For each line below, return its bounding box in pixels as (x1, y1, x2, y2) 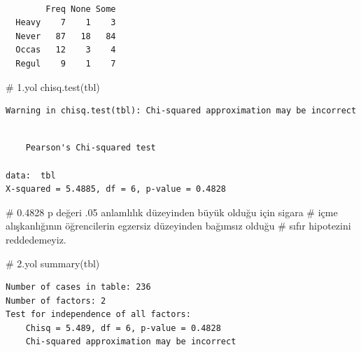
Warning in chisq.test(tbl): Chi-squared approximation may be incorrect (6, 106, 357, 116)
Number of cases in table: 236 (6, 282, 151, 293)
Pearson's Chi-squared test (25, 143, 156, 153)
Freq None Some (45, 3, 116, 14)
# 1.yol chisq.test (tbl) (6, 79, 100, 94)
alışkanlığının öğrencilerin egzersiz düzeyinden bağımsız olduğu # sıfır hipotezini (6, 218, 351, 233)
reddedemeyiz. (6, 232, 66, 246)
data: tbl (6, 170, 56, 181)
